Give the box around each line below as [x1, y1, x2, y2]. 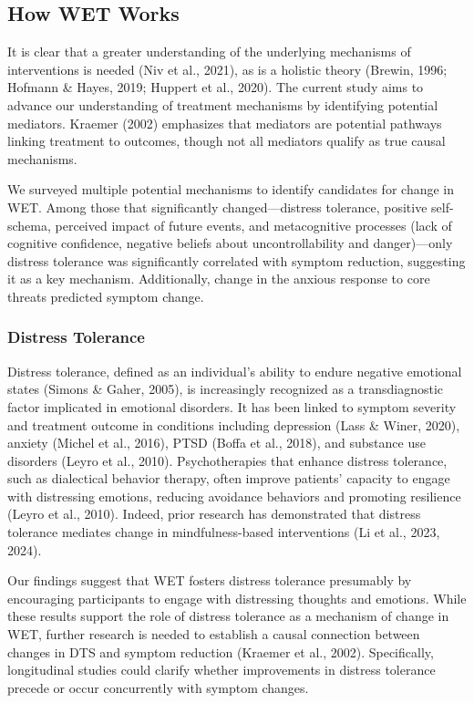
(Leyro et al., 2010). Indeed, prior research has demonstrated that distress [7, 504, 421, 523]
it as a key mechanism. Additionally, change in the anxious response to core [7, 269, 430, 288]
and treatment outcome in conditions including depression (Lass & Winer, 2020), [7, 415, 460, 434]
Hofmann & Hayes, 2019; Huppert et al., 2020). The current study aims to [7, 78, 424, 97]
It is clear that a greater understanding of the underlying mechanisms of [7, 42, 411, 61]
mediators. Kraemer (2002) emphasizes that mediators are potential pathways [7, 113, 442, 132]
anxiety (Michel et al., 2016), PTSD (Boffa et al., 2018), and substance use [7, 433, 426, 452]
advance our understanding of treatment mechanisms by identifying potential [7, 95, 438, 114]
